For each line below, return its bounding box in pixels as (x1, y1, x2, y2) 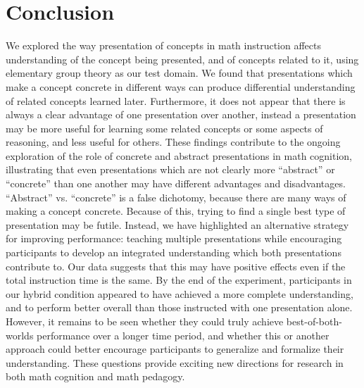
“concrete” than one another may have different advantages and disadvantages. (6, 176, 346, 191)
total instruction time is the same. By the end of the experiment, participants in (6, 273, 352, 287)
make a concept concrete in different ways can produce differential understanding (6, 79, 356, 94)
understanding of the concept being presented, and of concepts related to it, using (6, 51, 359, 66)
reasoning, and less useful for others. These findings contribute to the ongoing (6, 134, 341, 149)
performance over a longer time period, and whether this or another (37, 327, 330, 342)
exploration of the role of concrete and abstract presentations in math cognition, (6, 148, 352, 163)
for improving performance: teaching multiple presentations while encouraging (6, 231, 342, 246)
